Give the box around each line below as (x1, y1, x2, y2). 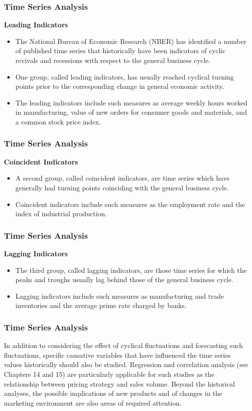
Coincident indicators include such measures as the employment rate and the (15, 199, 245, 209)
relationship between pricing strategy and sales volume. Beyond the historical (4, 378, 235, 389)
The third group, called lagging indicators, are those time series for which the (15, 265, 247, 275)
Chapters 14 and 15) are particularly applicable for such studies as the (4, 369, 214, 379)
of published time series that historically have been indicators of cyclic (15, 45, 226, 56)
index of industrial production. (15, 208, 107, 219)
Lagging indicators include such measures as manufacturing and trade (15, 290, 224, 301)
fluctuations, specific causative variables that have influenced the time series (4, 349, 231, 360)
